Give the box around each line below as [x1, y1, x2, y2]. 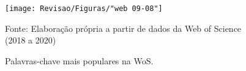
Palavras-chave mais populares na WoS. [5, 54, 154, 67]
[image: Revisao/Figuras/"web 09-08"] [5, 4, 163, 13]
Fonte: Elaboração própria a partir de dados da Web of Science [5, 21, 242, 34]
